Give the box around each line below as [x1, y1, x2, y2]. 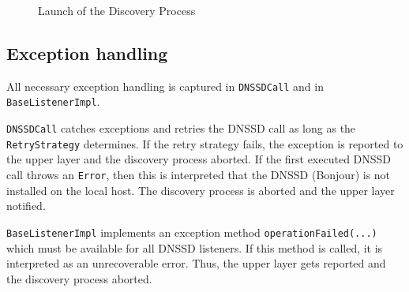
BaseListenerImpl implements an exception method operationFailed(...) [6, 223, 377, 240]
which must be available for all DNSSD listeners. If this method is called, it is [6, 239, 383, 256]
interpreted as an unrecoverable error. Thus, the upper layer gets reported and [6, 255, 386, 271]
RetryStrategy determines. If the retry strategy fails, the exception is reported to [6, 135, 403, 152]
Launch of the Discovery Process [38, 2, 196, 18]
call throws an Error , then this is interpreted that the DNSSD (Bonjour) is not [6, 167, 391, 183]
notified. [6, 197, 46, 214]
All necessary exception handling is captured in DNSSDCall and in [6, 77, 324, 94]
